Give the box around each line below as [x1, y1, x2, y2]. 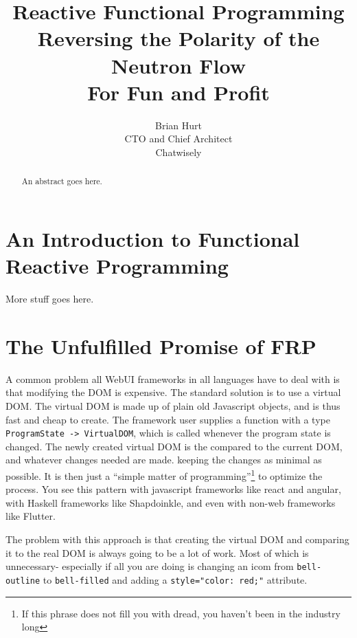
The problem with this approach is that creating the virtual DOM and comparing [5, 532, 349, 547]
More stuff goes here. [5, 291, 94, 306]
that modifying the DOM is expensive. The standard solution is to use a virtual [5, 385, 341, 399]
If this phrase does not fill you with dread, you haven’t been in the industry [21, 606, 341, 620]
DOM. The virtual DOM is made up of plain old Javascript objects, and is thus [5, 398, 341, 412]
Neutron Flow [111, 51, 246, 79]
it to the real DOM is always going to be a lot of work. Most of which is [5, 545, 309, 560]
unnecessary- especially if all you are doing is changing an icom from [5, 559, 294, 573]
